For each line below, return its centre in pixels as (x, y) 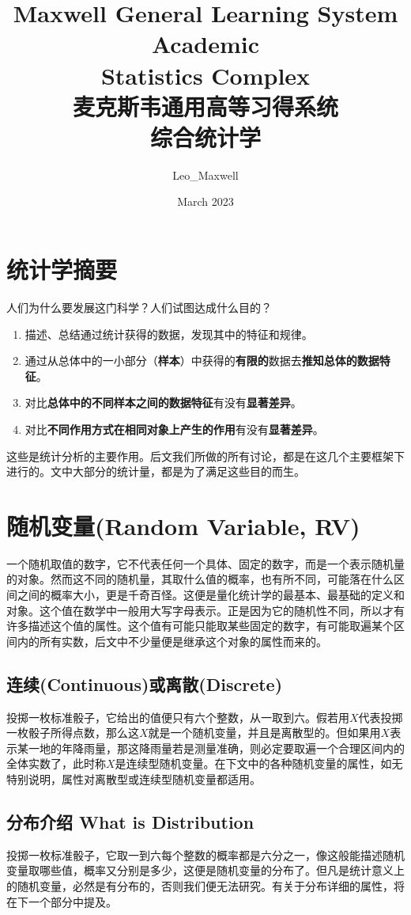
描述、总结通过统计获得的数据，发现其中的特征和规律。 (169, 334)
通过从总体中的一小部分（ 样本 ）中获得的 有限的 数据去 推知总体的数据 (202, 361)
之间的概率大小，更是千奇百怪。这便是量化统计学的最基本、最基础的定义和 (211, 595)
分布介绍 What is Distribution (130, 822)
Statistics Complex (205, 75)
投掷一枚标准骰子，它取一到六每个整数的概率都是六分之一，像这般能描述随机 (205, 854)
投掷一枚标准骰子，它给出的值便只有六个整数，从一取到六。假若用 (178, 717)
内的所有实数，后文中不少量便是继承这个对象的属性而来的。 (172, 641)
